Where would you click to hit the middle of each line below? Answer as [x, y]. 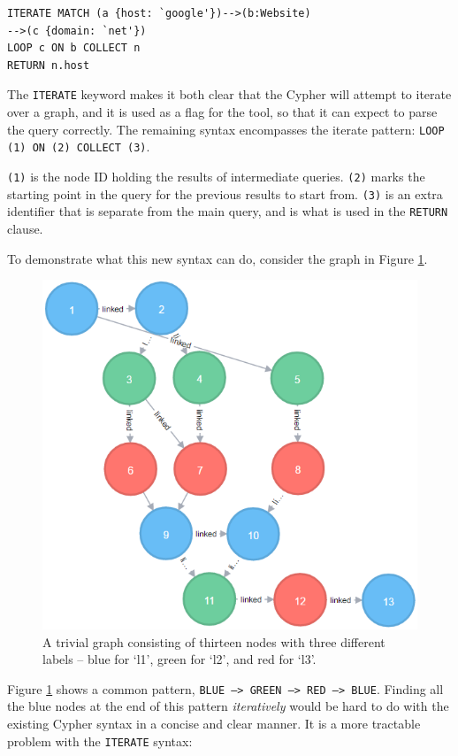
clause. [25, 228]
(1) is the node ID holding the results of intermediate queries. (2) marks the [216, 176]
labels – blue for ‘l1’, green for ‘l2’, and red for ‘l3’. [179, 659]
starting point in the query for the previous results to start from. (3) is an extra [225, 193]
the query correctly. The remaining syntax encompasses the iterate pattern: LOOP [226, 129]
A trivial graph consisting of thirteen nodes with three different [214, 641]
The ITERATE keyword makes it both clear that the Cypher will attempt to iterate [229, 94]
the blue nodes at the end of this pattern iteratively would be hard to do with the [228, 706]
